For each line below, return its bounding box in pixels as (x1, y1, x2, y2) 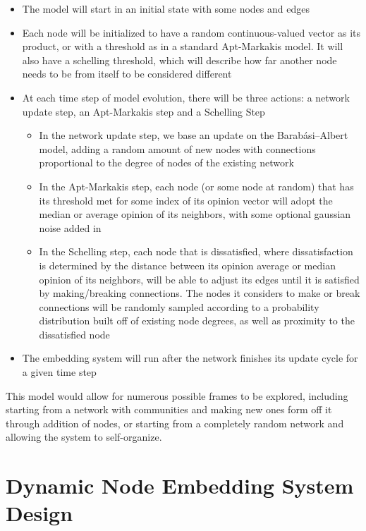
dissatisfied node (39, 326, 110, 341)
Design (6, 499, 73, 527)
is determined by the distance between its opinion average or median (39, 257, 336, 272)
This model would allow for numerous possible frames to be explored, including (6, 388, 348, 403)
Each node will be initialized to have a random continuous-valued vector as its (22, 25, 361, 39)
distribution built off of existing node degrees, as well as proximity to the (39, 313, 355, 328)
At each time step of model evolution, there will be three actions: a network (22, 90, 350, 104)
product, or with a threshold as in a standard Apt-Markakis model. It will (22, 39, 343, 54)
